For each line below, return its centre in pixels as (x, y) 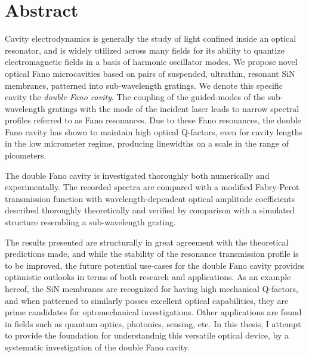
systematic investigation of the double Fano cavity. (97, 347)
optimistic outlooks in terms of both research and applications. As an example (148, 277)
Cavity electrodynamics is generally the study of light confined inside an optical (151, 38)
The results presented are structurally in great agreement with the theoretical (147, 242)
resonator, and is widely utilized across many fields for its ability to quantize (145, 50)
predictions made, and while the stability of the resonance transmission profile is (152, 254)
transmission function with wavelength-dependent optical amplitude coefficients (150, 198)
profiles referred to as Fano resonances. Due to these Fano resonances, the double (153, 120)
